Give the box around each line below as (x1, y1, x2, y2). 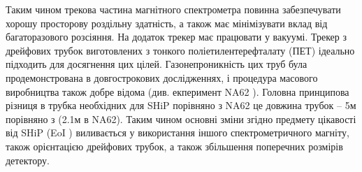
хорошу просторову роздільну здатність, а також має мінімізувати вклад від (6, 15, 328, 30)
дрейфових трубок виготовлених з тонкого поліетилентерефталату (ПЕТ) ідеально (6, 43, 355, 57)
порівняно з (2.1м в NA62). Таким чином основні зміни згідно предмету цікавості (6, 111, 356, 126)
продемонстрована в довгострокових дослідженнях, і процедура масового (6, 70, 318, 85)
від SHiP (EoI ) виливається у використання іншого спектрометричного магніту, (6, 125, 349, 140)
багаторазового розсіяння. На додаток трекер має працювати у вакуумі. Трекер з (6, 29, 347, 44)
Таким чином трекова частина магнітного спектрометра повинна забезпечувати (6, 2, 341, 16)
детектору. (6, 152, 50, 167)
